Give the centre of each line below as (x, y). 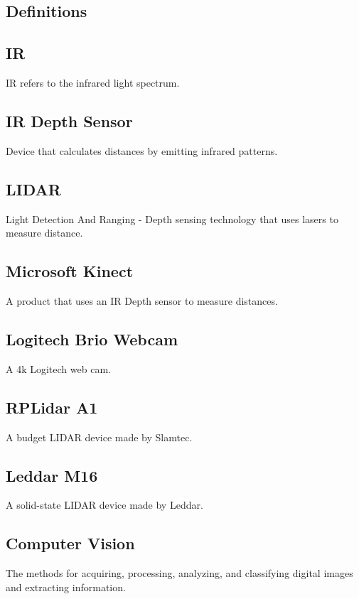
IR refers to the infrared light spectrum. (93, 82)
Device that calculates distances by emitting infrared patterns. (142, 150)
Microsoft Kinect (70, 271)
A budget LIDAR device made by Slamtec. (99, 437)
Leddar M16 (52, 475)
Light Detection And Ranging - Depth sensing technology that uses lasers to (172, 218)
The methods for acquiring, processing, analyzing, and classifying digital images (179, 573)
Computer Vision (70, 543)
